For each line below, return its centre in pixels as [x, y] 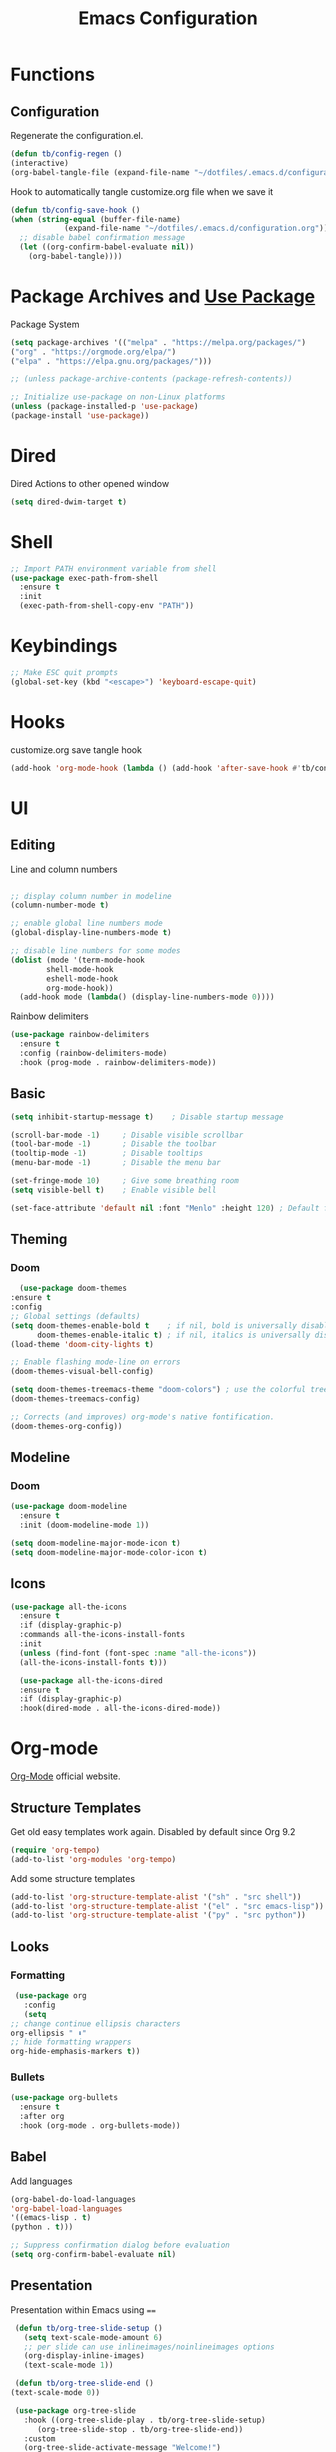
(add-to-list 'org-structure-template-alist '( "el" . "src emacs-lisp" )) [167, 1906]
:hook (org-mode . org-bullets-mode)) [100, 2126]
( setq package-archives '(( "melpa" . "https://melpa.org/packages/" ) [158, 342]
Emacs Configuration [168, 18]
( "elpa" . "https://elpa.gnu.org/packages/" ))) [111, 361]
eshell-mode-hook [82, 978]
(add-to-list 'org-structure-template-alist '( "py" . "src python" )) [158, 1915]
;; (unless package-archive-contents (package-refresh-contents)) [151, 379]
